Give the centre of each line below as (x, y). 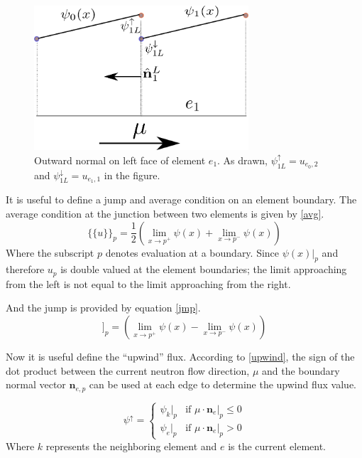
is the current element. (277, 446)
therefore (25, 269)
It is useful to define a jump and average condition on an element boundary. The (181, 199)
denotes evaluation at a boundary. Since (192, 252)
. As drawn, (242, 160)
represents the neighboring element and (131, 446)
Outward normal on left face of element (120, 160)
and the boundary (301, 370)
